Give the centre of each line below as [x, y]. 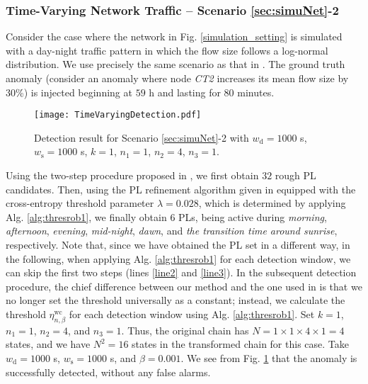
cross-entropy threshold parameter [80, 203]
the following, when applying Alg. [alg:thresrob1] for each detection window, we [178, 258]
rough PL [295, 175]
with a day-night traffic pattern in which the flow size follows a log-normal [167, 50]
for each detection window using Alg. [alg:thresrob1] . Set [192, 314]
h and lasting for [185, 92]
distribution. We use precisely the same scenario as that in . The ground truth [176, 64]
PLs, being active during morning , [253, 216]
